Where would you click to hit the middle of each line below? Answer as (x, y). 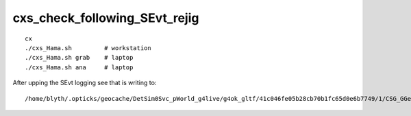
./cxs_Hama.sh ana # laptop (79, 67)
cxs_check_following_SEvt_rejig (106, 18)
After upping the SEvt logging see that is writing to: (85, 83)
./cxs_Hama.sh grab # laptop (79, 58)
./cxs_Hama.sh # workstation (88, 48)
